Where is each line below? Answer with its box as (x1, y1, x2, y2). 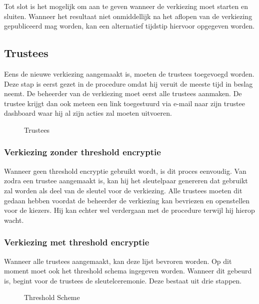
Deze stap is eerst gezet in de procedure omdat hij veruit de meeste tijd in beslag (4, 78, 253, 89)
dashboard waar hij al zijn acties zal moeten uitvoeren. (4, 108, 172, 118)
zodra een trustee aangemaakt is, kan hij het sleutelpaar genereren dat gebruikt (4, 175, 248, 186)
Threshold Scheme (24, 292, 80, 302)
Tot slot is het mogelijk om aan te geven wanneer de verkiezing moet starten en (4, 1, 248, 11)
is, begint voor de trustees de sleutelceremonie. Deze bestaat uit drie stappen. (4, 275, 242, 285)
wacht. (4, 214, 24, 225)
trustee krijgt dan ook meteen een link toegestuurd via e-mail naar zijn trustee (4, 98, 245, 108)
